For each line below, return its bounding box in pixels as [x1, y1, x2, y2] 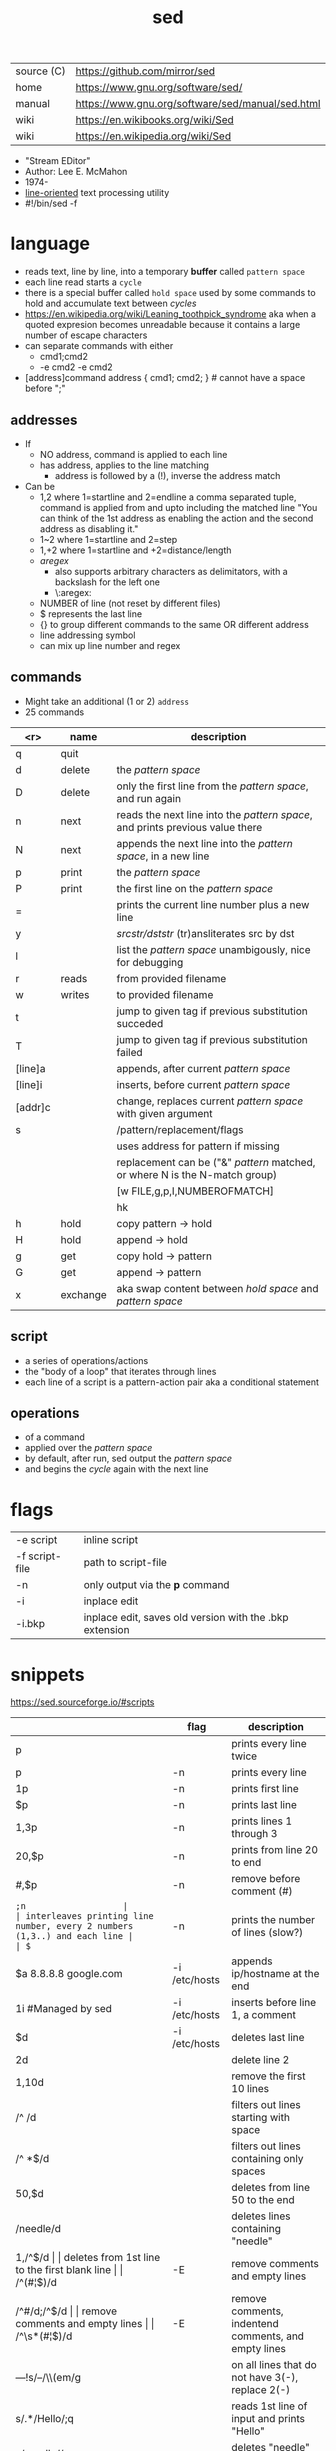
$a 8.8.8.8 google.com [15, 1967, 123, 1981]
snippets [10, 1663, 85, 1686]
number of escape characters [24, 329, 148, 341]
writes [60, 987, 90, 1001]
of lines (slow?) [231, 1926, 303, 1940]
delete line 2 [231, 2053, 290, 2067]
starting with [231, 2111, 290, 2125]
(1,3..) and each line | [15, 1931, 134, 1942]
